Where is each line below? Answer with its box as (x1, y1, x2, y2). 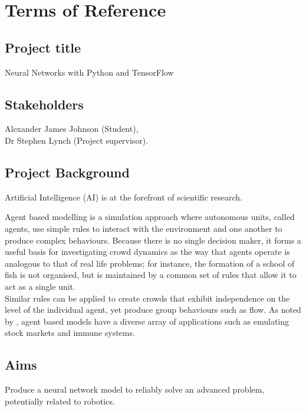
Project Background (5, 163, 130, 181)
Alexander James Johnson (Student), (5, 122, 139, 135)
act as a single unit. (5, 280, 75, 292)
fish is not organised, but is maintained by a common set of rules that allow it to (5, 268, 297, 281)
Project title (5, 38, 81, 56)
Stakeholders (5, 95, 84, 113)
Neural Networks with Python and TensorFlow (5, 66, 174, 78)
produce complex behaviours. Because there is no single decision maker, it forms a (5, 234, 301, 246)
